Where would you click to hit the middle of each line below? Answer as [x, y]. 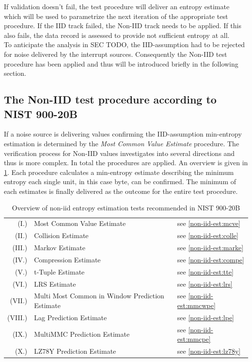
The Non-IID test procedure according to [110, 99]
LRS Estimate [55, 284]
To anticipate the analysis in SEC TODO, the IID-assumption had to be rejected [125, 44]
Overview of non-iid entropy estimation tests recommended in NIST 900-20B [126, 207]
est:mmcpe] [194, 339]
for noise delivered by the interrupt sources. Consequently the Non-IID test [116, 54]
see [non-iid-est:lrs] [205, 284]
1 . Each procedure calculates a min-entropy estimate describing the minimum [119, 172]
